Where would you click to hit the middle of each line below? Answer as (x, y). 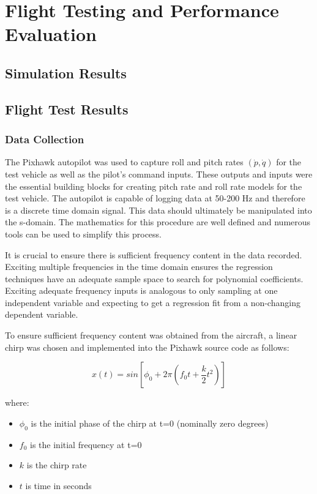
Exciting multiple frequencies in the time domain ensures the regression (139, 267)
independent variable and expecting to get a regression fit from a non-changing (153, 302)
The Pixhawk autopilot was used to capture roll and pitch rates (124, 162)
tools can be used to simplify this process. (83, 234)
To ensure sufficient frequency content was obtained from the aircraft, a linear (151, 335)
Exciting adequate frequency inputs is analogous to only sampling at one (141, 290)
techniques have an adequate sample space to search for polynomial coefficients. (154, 278)
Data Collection (45, 139)
